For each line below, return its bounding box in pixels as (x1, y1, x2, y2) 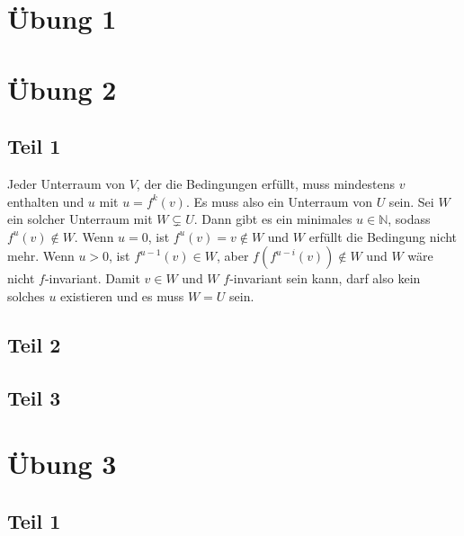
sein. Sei (388, 192, 434, 210)
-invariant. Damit (44, 269, 140, 288)
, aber (216, 246, 249, 265)
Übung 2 (7, 70, 117, 107)
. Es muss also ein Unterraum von (185, 192, 372, 210)
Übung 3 (7, 445, 117, 482)
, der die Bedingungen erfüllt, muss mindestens (136, 174, 396, 192)
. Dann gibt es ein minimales (193, 210, 352, 228)
